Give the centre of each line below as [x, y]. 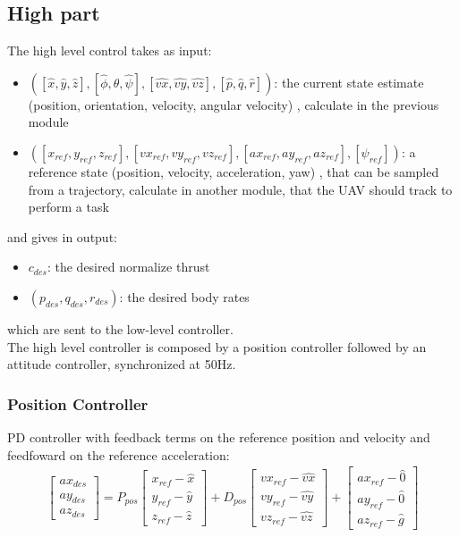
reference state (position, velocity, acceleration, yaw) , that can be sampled [234, 171]
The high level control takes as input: [110, 50]
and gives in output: [62, 236]
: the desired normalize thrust [128, 267]
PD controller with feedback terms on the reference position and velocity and [219, 436]
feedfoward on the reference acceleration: [119, 454]
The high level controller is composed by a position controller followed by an [217, 346]
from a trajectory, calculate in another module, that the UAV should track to [240, 189]
